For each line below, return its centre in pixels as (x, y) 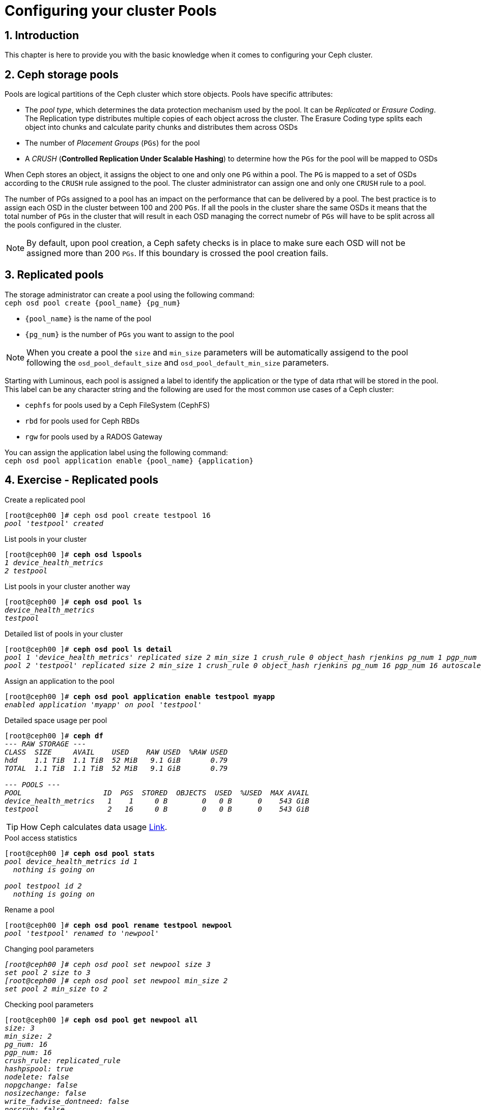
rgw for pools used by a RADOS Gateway (94, 436)
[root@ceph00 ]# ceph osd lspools (73, 554)
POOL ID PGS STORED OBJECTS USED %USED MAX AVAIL (157, 793)
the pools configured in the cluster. (63, 225)
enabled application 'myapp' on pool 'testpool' (103, 704)
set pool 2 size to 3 (48, 972)
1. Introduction (42, 35)
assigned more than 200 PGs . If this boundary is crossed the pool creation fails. (177, 253)
